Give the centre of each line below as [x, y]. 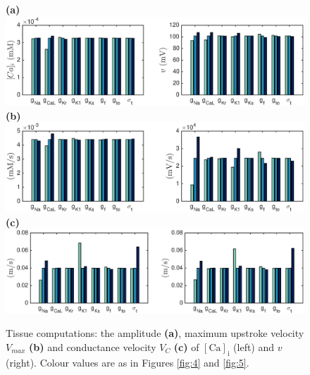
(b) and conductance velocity [93, 346]
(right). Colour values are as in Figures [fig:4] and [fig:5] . [128, 362]
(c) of [186, 346]
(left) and [254, 346]
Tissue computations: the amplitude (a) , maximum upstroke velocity [155, 333]
